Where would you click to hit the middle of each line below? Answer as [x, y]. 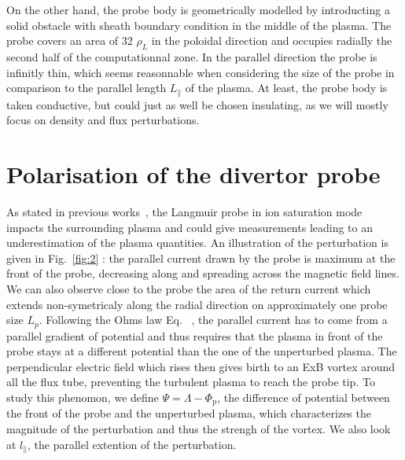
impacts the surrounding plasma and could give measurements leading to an [190, 227]
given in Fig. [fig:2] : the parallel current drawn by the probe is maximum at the [201, 258]
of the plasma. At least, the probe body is [286, 88]
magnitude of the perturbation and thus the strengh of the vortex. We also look [199, 428]
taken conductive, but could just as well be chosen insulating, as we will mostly [197, 104]
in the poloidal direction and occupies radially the [272, 40]
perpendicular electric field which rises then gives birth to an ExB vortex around [201, 366]
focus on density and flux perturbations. [103, 120]
